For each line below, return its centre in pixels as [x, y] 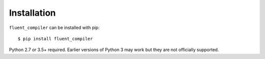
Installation [32, 13]
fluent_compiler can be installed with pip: [54, 28]
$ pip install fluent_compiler [55, 39]
